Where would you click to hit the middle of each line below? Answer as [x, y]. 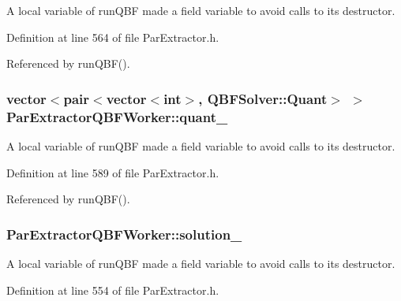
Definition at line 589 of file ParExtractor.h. [113, 172]
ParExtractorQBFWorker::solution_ [124, 234]
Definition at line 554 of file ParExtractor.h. [113, 290]
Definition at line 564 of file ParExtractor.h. [113, 37]
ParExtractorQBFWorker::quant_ [117, 116]
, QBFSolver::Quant [263, 98]
